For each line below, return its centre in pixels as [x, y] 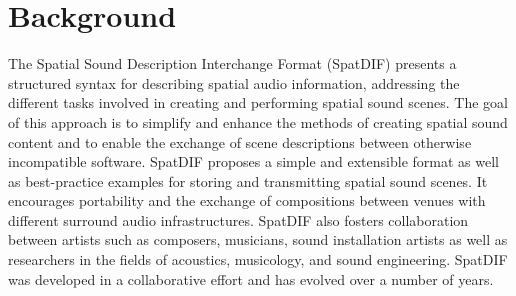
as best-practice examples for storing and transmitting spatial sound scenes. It [248, 180]
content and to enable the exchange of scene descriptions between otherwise [240, 141]
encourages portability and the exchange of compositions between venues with [247, 200]
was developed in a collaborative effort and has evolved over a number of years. [251, 278]
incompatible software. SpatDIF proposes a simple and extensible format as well [253, 161]
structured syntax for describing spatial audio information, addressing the [234, 82]
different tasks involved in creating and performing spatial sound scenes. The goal [258, 102]
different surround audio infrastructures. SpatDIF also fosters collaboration [238, 219]
